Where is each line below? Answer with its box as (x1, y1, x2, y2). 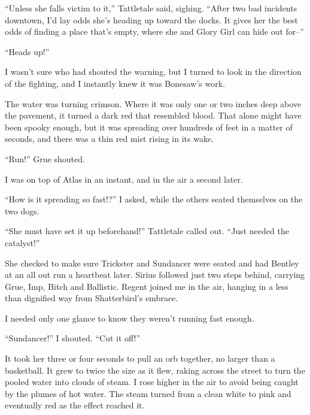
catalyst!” (5, 236, 40, 249)
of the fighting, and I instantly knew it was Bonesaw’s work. (5, 77, 226, 89)
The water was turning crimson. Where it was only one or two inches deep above (5, 97, 302, 110)
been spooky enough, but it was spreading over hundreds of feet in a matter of (5, 120, 293, 133)
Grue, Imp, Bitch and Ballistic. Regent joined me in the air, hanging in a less (5, 280, 288, 292)
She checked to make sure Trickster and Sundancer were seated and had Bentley (5, 256, 299, 269)
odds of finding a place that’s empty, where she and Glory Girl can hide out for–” (5, 25, 304, 38)
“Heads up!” (5, 45, 50, 57)
